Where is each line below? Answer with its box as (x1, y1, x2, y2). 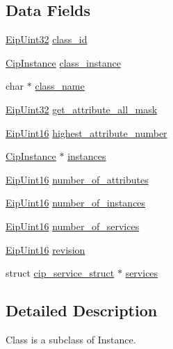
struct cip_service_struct (6, 266, 115, 280)
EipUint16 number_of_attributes (6, 172, 149, 186)
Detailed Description (6, 300, 158, 321)
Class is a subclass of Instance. (6, 332, 136, 346)
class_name (35, 79, 85, 93)
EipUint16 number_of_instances (6, 195, 146, 210)
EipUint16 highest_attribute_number (6, 125, 167, 140)
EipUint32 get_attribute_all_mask (6, 102, 158, 116)
